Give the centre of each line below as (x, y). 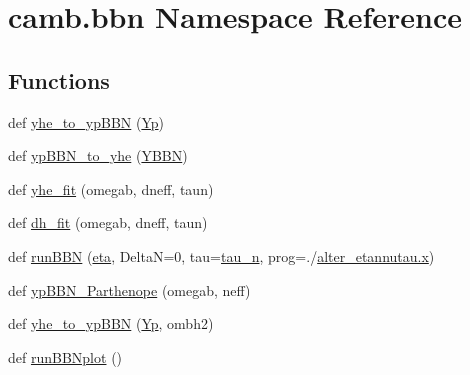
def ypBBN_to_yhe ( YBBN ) (98, 155)
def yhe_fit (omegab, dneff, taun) (111, 188)
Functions (59, 79)
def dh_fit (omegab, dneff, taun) (108, 222)
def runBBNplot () (65, 356)
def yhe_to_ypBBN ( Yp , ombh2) (111, 323)
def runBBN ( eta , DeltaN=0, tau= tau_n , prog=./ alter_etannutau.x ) (221, 255)
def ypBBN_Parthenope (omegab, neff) (129, 289)
